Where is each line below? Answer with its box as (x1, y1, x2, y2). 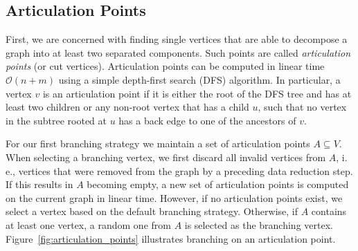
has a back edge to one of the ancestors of (118, 113, 296, 127)
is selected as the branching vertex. (184, 217, 333, 232)
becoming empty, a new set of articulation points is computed (87, 177, 349, 192)
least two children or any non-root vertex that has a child (6, 100, 249, 114)
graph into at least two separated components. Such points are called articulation (6, 45, 351, 59)
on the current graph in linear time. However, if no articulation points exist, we (6, 190, 343, 205)
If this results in (6, 177, 73, 192)
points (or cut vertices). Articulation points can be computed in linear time (6, 59, 325, 73)
